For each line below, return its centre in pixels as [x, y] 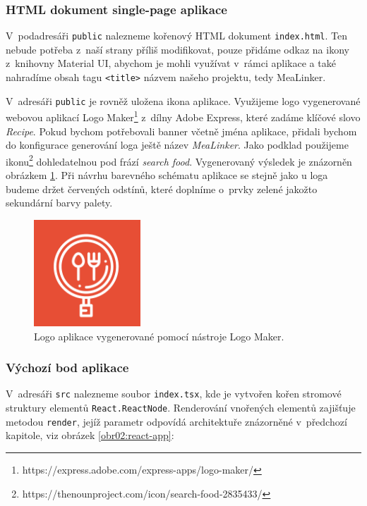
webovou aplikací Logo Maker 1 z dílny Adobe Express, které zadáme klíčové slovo [183, 116]
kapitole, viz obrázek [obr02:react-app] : [90, 435]
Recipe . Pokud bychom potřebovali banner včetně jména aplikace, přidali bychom [181, 131]
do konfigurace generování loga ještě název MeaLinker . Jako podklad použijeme [177, 145]
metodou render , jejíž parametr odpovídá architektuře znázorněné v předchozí [176, 421]
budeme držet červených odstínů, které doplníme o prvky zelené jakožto [162, 189]
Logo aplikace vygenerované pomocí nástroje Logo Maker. [159, 336]
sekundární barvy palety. [59, 203]
